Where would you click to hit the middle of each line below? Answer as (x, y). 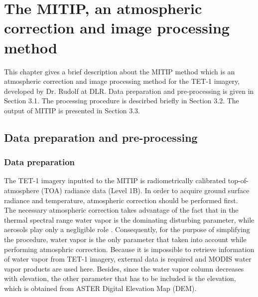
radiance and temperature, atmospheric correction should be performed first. (121, 200)
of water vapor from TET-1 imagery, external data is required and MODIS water (128, 259)
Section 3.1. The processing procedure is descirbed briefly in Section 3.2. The (122, 101)
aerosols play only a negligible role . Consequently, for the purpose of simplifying (127, 229)
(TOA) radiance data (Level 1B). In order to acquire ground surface (145, 190)
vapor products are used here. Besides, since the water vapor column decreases (124, 268)
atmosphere (22, 190)
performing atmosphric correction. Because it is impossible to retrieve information (129, 249)
